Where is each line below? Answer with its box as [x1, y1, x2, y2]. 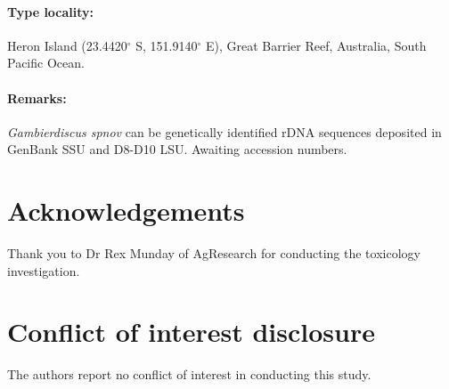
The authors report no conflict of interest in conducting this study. [7, 365, 371, 384]
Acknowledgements [7, 192, 245, 229]
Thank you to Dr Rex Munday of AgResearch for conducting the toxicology [7, 244, 420, 263]
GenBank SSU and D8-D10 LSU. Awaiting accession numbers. [7, 140, 347, 158]
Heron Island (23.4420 [7, 36, 127, 54]
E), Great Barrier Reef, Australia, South [205, 36, 427, 54]
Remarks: [7, 88, 67, 107]
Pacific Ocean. [7, 53, 85, 72]
